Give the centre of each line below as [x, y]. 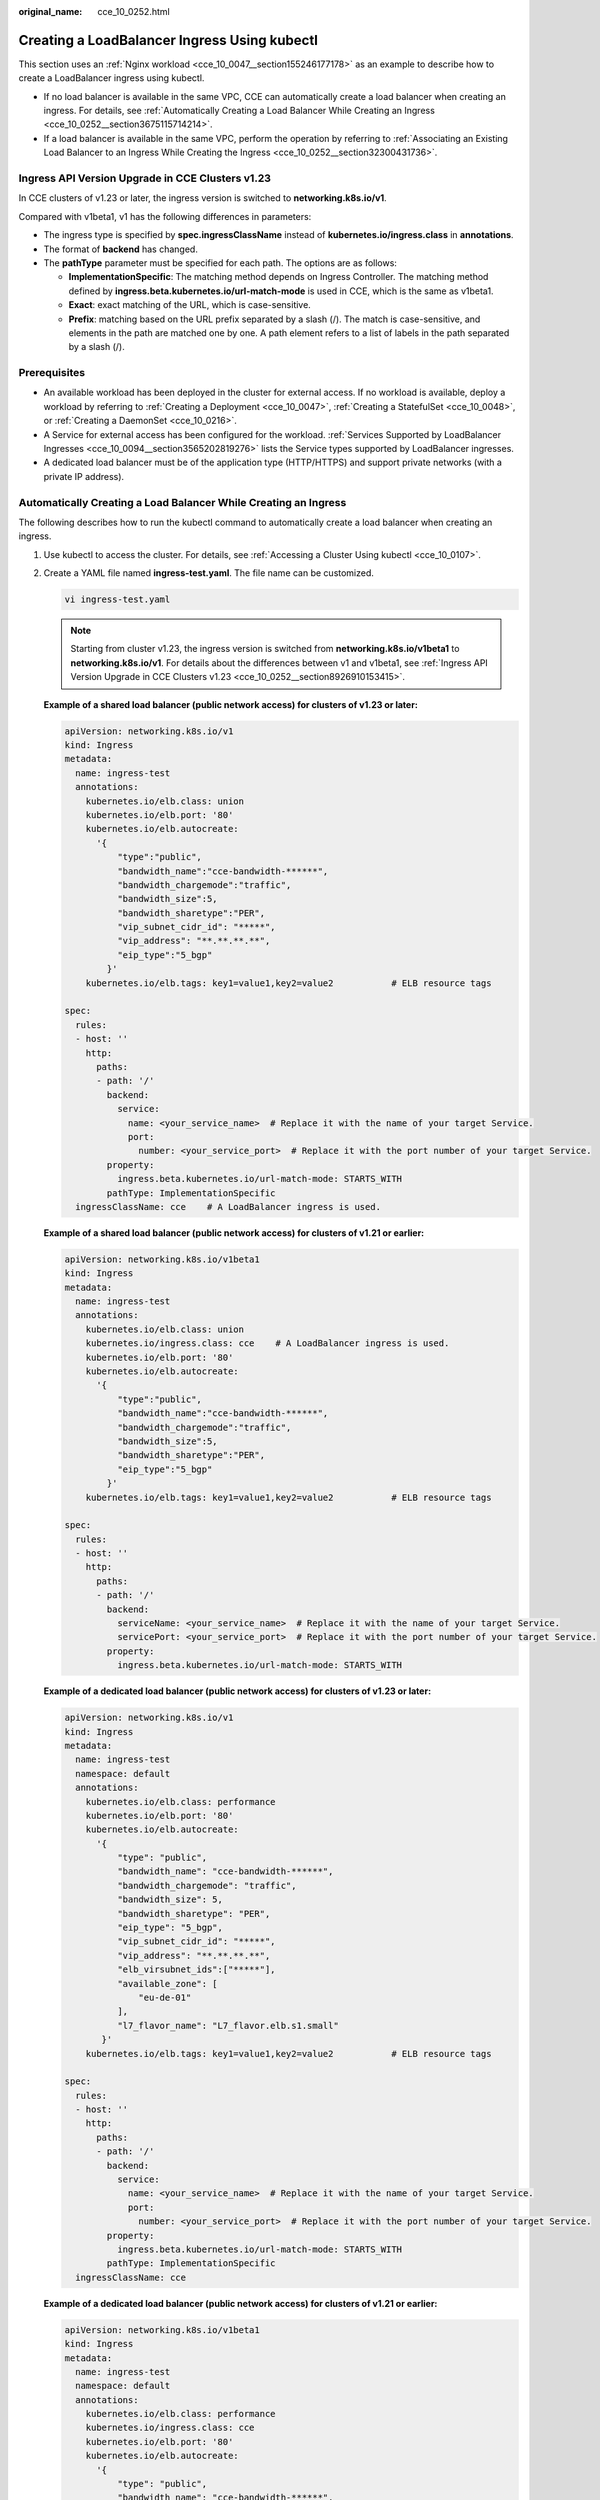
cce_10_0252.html [133, 11]
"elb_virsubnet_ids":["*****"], [196, 1969]
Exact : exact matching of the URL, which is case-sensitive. [190, 305]
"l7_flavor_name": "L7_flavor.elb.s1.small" [227, 2025]
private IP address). [84, 476]
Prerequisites [51, 373]
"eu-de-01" [165, 1997]
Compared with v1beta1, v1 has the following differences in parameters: [165, 216]
